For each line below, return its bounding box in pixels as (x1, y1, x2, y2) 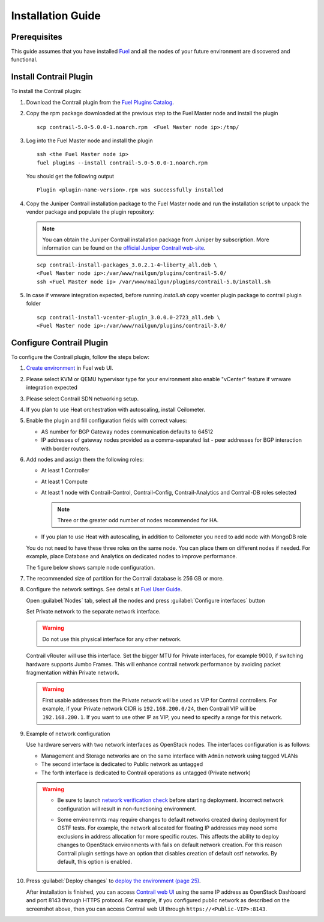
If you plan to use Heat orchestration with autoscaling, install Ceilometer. (26, 406, 206, 414)
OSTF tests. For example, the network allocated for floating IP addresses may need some (57, 824, 278, 831)
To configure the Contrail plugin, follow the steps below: (11, 354, 150, 361)
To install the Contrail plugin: (11, 88, 82, 95)
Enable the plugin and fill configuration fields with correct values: (26, 417, 187, 424)
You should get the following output (26, 173, 114, 180)
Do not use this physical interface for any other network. (42, 635, 182, 642)
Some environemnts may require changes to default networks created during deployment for (57, 816, 287, 824)
